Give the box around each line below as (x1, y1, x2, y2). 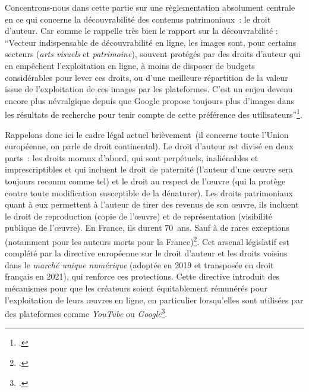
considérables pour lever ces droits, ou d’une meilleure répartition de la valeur (5, 71, 288, 83)
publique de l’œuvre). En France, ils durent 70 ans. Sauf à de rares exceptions (5, 221, 289, 234)
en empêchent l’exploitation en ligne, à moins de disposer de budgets (5, 59, 255, 71)
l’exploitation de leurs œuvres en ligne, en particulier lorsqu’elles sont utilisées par (5, 293, 304, 306)
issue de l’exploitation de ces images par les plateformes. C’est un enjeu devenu (5, 83, 293, 95)
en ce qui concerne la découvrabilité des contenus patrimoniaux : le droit (5, 12, 271, 25)
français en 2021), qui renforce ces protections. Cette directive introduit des (5, 270, 280, 283)
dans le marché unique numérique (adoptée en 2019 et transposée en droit (5, 258, 274, 271)
